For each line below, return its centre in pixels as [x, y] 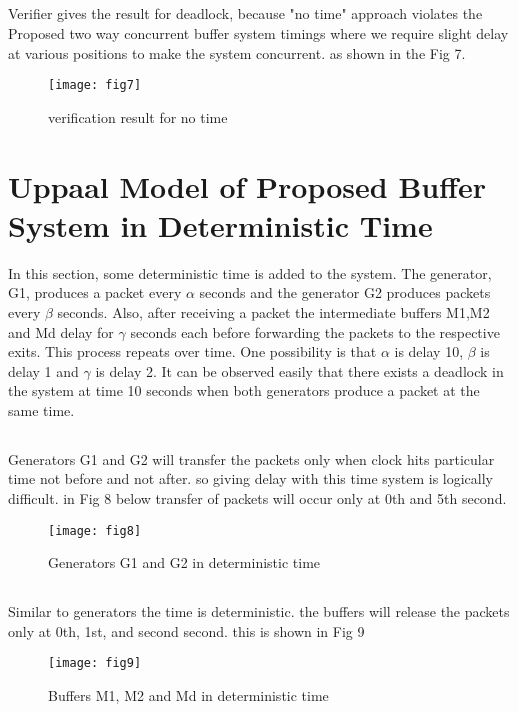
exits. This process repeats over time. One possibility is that [192, 351]
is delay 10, [429, 351]
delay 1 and [43, 370]
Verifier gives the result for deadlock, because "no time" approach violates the [245, 13]
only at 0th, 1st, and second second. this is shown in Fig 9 [186, 630]
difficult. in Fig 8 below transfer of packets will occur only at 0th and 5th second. [257, 498]
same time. [41, 409]
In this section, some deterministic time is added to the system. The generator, [250, 272]
